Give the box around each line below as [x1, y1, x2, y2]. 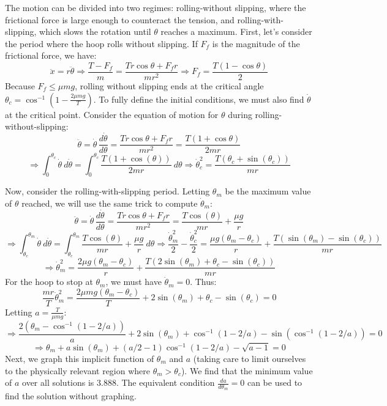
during [228, 108, 252, 120]
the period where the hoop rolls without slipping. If [5, 37, 198, 50]
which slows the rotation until [39, 25, 151, 38]
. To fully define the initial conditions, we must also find [93, 92, 304, 105]
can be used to [247, 376, 302, 389]
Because [5, 79, 35, 92]
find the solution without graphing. [5, 389, 137, 402]
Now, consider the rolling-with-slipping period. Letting [5, 185, 210, 197]
